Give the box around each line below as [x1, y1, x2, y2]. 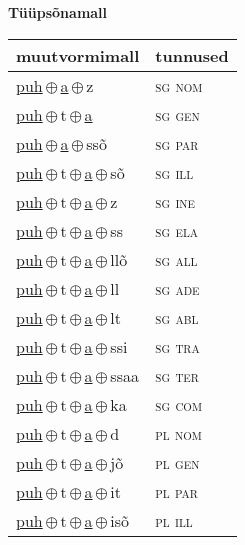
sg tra [155, 334, 200, 358]
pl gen [155, 450, 200, 474]
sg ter [155, 363, 199, 387]
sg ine [155, 189, 196, 213]
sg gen [155, 102, 200, 126]
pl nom [155, 421, 202, 445]
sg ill [155, 160, 194, 184]
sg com [155, 392, 202, 416]
